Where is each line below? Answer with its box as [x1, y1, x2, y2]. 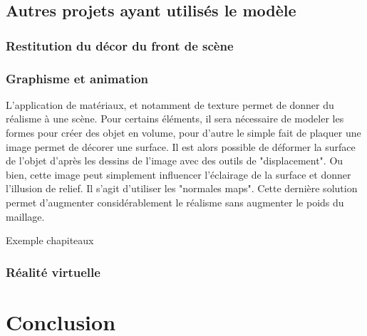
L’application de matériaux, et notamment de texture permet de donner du [6, 97, 334, 112]
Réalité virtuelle [6, 263, 100, 280]
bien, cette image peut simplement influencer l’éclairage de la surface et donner [6, 167, 351, 182]
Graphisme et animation [6, 69, 149, 87]
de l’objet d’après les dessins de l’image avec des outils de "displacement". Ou [6, 153, 343, 168]
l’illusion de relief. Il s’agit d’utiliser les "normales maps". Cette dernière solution [6, 181, 358, 196]
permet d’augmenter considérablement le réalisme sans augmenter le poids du [6, 195, 344, 209]
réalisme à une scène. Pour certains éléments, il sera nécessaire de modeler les [6, 111, 344, 126]
